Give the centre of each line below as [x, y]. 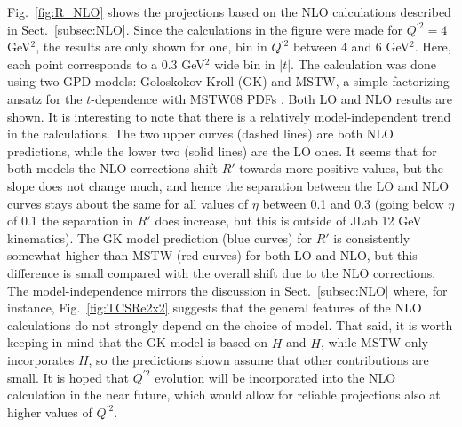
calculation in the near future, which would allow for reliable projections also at [224, 395]
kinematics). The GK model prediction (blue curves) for [159, 237]
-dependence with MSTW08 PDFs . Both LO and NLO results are [271, 98]
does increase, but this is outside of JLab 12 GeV [288, 221]
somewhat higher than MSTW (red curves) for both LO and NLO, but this [212, 255]
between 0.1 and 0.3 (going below [353, 203]
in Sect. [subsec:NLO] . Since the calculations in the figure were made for [205, 29]
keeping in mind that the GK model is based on [138, 342]
